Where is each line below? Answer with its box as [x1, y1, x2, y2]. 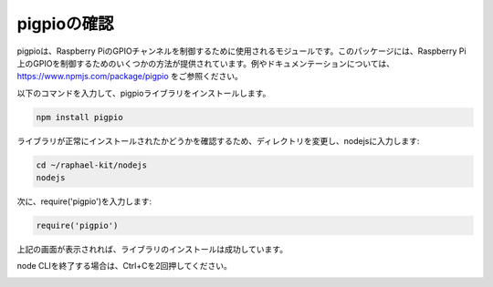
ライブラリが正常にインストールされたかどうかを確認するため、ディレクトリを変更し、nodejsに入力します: [16, 135, 420, 146]
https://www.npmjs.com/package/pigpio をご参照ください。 [16, 71, 244, 82]
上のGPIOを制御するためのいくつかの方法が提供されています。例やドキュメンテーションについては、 [16, 57, 395, 68]
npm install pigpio [36, 112, 123, 122]
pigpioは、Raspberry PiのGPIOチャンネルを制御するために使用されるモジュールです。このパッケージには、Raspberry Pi [16, 46, 467, 56]
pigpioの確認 [16, 14, 114, 34]
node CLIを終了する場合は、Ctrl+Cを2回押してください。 [16, 261, 233, 272]
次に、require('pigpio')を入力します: [16, 196, 152, 207]
